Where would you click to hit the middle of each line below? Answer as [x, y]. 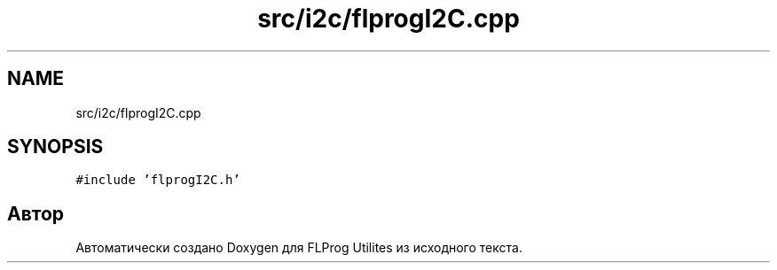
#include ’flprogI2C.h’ [158, 180]
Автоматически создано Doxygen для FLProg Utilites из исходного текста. [299, 248]
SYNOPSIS [55, 147]
